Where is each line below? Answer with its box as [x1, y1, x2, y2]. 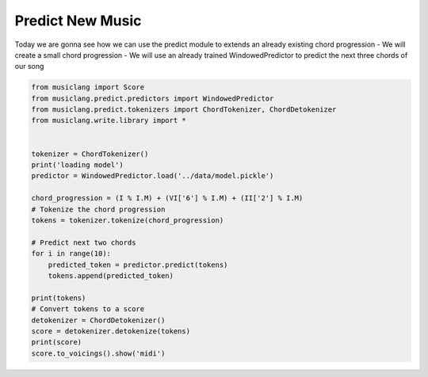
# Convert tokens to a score [31, 305, 145, 314]
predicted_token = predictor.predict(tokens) [48, 260, 228, 269]
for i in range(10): [31, 249, 111, 258]
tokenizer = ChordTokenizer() [31, 149, 149, 158]
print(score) [31, 337, 82, 347]
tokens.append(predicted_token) [48, 271, 174, 280]
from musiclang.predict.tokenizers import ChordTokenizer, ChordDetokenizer [31, 105, 337, 114]
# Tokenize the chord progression [31, 204, 166, 214]
